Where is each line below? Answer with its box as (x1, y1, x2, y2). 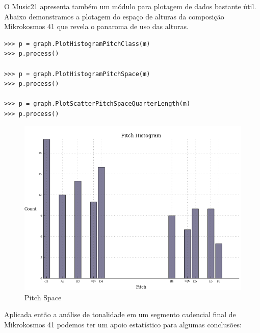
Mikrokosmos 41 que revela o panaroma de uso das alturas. (4, 21, 189, 32)
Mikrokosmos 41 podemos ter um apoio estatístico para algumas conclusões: (4, 319, 242, 329)
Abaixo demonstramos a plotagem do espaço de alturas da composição (4, 11, 224, 21)
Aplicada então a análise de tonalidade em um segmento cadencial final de (4, 309, 236, 320)
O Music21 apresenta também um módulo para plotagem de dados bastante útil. (4, 1, 256, 11)
